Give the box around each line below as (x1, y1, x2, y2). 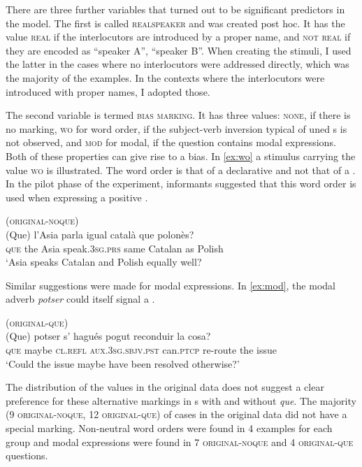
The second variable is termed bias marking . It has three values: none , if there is (6, 108, 351, 122)
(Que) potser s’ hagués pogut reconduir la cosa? (6, 329, 211, 343)
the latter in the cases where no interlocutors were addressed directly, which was (6, 57, 349, 71)
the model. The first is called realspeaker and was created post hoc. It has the (6, 15, 345, 30)
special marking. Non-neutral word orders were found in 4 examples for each (6, 421, 333, 436)
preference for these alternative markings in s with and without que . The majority (6, 393, 356, 408)
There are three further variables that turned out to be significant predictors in (6, 2, 345, 16)
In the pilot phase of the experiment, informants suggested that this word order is (6, 176, 356, 191)
